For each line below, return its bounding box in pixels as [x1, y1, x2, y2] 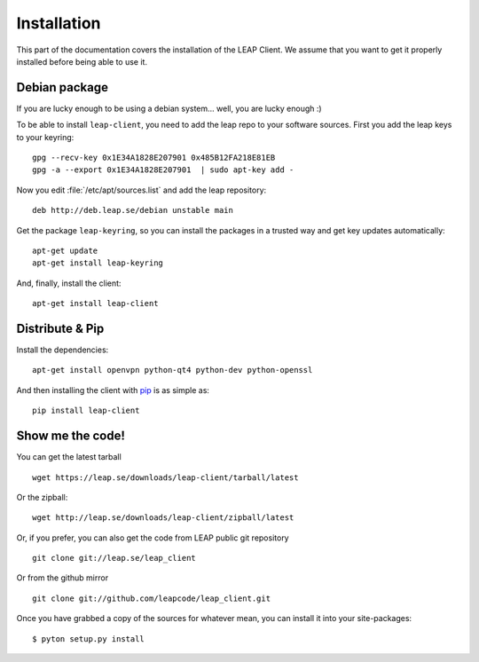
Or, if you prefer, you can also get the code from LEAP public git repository [16, 532, 289, 543]
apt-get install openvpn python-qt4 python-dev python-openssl [32, 365, 313, 375]
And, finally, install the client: [16, 278, 122, 288]
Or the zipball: [16, 492, 68, 502]
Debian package [16, 80, 108, 95]
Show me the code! [16, 429, 126, 444]
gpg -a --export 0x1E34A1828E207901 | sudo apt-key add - [32, 165, 294, 175]
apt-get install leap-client [32, 298, 159, 309]
